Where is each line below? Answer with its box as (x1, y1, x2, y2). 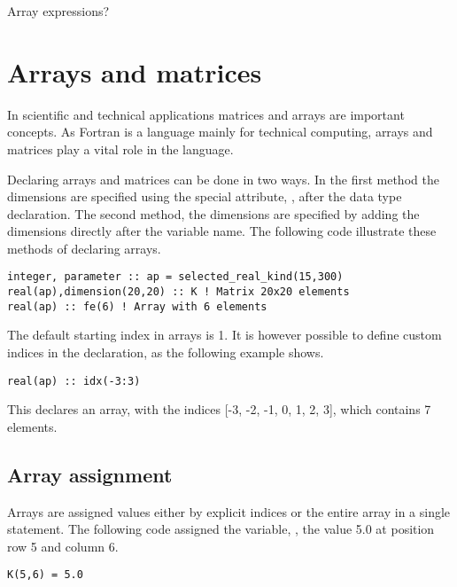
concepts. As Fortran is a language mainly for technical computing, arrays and (7, 122, 433, 141)
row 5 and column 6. (7, 536, 119, 555)
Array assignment (7, 460, 173, 488)
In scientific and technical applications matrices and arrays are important (7, 105, 405, 123)
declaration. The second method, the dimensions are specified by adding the (7, 204, 420, 223)
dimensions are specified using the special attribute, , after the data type (7, 187, 402, 206)
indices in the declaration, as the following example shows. (7, 343, 324, 362)
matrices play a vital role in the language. (7, 139, 234, 158)
